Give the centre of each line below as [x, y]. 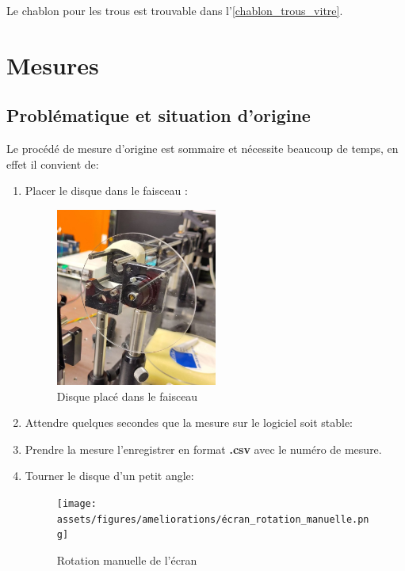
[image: [76, 503]
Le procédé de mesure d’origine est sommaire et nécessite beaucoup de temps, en [202, 148]
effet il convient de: [53, 164]
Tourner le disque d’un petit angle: [109, 476]
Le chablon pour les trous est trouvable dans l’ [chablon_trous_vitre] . [175, 10]
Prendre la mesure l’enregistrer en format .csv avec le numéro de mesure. [203, 449]
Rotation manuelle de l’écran [127, 560]
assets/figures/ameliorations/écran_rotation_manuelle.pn [213, 519]
